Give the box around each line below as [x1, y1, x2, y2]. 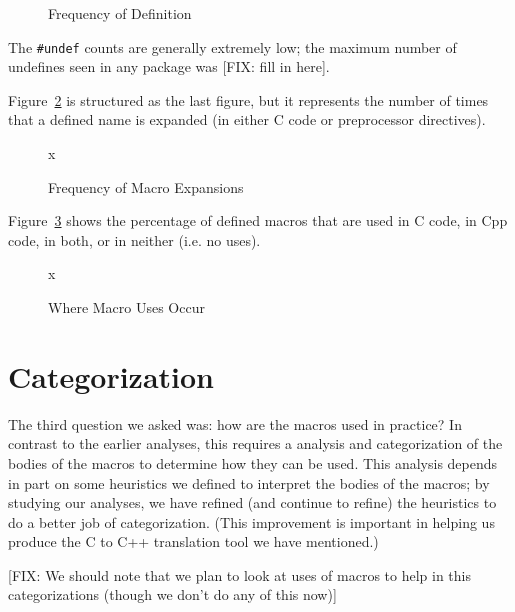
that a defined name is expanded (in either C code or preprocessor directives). [8, 109, 486, 130]
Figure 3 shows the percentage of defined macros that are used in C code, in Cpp [8, 210, 508, 231]
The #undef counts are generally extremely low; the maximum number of [8, 36, 457, 57]
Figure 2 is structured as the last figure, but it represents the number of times [8, 89, 489, 110]
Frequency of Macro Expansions [48, 176, 244, 197]
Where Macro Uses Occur [48, 297, 205, 317]
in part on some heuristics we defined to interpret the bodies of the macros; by [8, 472, 490, 493]
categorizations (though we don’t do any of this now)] [8, 584, 337, 605]
